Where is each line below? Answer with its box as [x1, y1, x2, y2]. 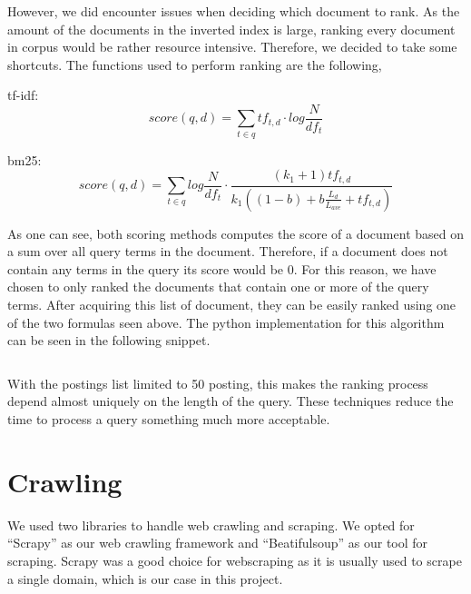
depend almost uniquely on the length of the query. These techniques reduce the [7, 391, 454, 411]
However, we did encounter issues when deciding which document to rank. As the [7, 2, 460, 20]
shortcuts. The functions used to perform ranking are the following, [7, 54, 382, 74]
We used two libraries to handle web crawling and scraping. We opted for [7, 515, 415, 534]
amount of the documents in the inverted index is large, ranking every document [7, 19, 456, 38]
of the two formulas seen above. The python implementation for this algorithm [7, 312, 445, 332]
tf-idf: [7, 85, 39, 104]
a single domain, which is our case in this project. [7, 569, 283, 588]
